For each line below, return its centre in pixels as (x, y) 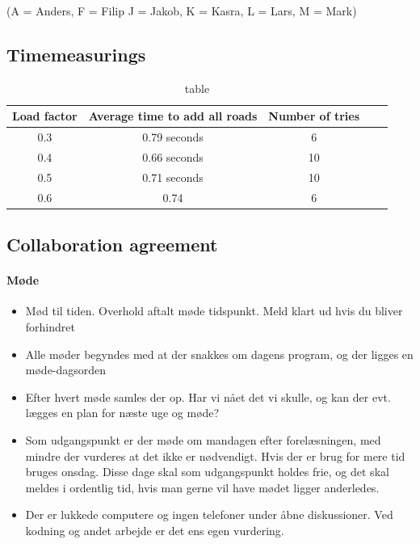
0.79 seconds (173, 137)
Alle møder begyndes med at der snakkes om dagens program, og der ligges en (219, 354)
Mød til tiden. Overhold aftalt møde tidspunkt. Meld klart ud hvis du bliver (214, 311)
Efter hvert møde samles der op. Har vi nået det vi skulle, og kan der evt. (208, 396)
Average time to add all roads (173, 116)
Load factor (45, 116)
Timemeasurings (76, 54)
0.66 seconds (173, 157)
